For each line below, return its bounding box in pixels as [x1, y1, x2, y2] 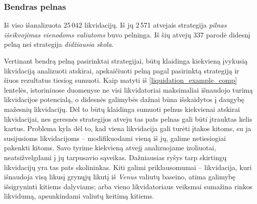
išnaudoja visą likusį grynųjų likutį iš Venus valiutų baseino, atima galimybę [4, 171, 236, 182]
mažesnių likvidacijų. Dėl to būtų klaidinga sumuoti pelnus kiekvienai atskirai [4, 103, 240, 114]
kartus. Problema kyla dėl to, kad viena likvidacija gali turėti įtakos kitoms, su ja [4, 123, 251, 134]
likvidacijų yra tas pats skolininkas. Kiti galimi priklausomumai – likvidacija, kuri [4, 162, 252, 172]
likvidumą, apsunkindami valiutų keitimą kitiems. [4, 191, 154, 201]
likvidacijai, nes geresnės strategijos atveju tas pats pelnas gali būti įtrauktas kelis [4, 113, 253, 124]
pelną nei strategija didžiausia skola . [4, 39, 114, 49]
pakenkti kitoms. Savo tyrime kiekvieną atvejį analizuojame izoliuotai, [4, 142, 216, 153]
